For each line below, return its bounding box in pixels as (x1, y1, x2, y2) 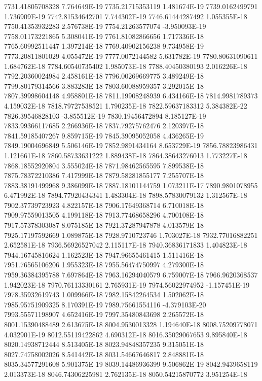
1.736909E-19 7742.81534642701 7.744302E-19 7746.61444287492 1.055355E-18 (4, 11, 247, 21)
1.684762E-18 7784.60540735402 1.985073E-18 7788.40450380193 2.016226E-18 (4, 60, 247, 71)
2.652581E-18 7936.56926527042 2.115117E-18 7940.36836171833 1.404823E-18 (4, 239, 247, 250)
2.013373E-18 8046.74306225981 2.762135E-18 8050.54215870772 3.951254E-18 (4, 368, 247, 379)
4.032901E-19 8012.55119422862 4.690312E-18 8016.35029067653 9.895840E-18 (4, 329, 247, 339)
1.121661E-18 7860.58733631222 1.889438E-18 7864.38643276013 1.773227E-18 (4, 150, 247, 160)
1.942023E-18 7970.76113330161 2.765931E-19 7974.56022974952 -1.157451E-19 (4, 279, 250, 290)
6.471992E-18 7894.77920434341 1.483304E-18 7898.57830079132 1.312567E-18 (4, 190, 247, 200)
